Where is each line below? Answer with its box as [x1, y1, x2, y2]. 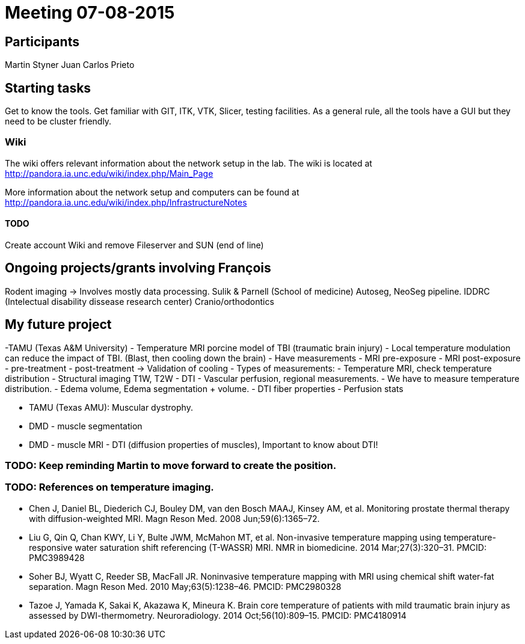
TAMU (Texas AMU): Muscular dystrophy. [29, 402, 193, 412]
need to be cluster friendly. [5, 116, 112, 127]
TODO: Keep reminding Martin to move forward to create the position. [5, 459, 337, 472]
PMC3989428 [29, 552, 85, 563]
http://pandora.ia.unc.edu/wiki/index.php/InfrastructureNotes [5, 197, 247, 207]
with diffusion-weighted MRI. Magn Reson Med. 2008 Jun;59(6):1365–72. [29, 513, 320, 524]
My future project [5, 317, 112, 333]
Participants [5, 34, 79, 49]
